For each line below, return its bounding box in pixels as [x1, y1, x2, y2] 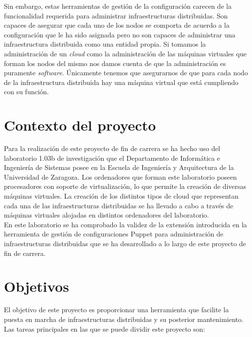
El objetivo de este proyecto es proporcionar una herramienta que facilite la [4, 304, 229, 315]
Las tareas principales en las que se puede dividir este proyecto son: [4, 323, 205, 334]
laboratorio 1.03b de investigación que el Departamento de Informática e [4, 152, 220, 163]
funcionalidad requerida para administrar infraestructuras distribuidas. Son [4, 10, 228, 20]
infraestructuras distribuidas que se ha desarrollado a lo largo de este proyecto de [4, 238, 246, 248]
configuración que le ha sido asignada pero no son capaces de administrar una [4, 29, 235, 39]
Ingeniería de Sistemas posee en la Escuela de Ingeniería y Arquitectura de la [4, 162, 234, 172]
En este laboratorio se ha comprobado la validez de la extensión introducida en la [4, 219, 247, 229]
